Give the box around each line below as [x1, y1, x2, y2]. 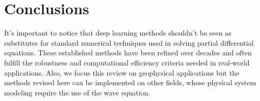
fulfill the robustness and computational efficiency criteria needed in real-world [4, 57, 250, 68]
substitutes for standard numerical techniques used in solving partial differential [4, 37, 254, 48]
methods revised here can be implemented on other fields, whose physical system [4, 77, 256, 88]
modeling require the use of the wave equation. [4, 87, 150, 97]
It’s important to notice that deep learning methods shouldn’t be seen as [4, 27, 231, 38]
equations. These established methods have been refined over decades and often [4, 47, 252, 58]
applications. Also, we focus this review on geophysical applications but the [4, 67, 240, 78]
